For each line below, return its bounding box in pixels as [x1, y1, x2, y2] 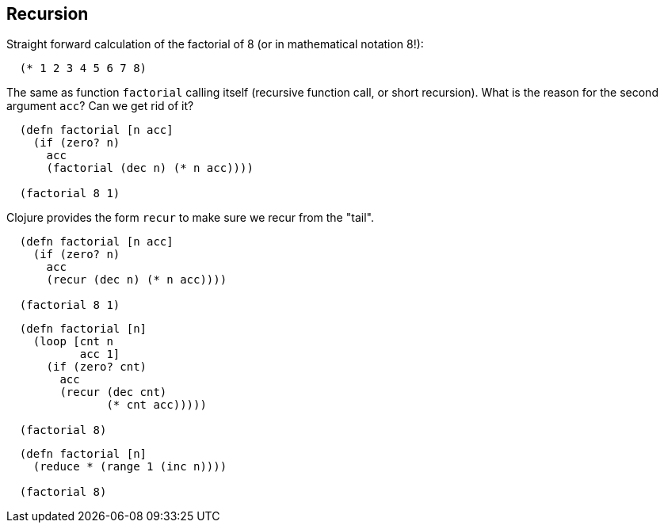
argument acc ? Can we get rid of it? [6, 99, 194, 113]
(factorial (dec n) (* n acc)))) [46, 162, 254, 175]
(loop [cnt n [32, 335, 113, 348]
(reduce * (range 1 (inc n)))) [32, 460, 227, 474]
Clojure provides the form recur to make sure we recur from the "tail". [6, 211, 374, 225]
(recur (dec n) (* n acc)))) [46, 273, 227, 287]
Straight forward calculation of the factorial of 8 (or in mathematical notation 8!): [6, 37, 424, 51]
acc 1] [79, 348, 120, 361]
